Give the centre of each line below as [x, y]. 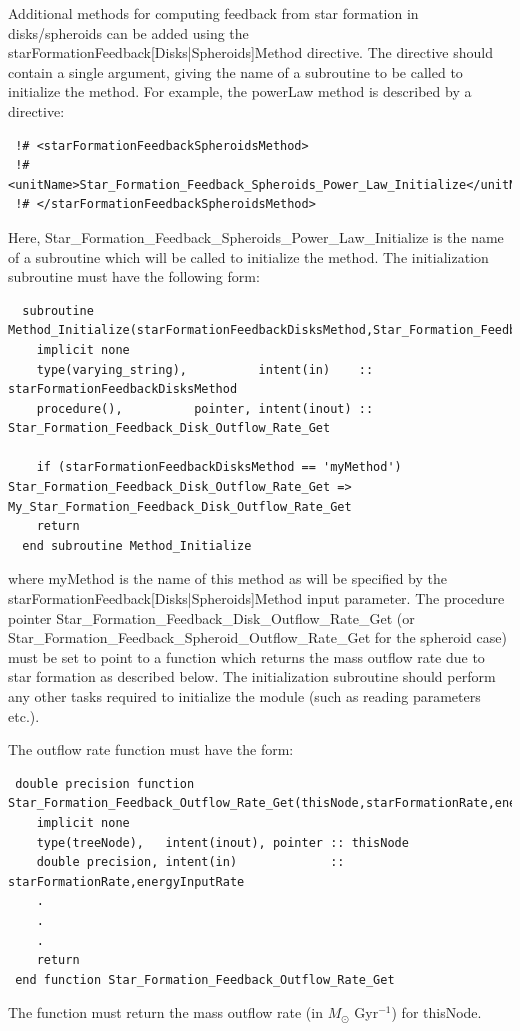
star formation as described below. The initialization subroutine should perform [252, 676]
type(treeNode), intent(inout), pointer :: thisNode [222, 842]
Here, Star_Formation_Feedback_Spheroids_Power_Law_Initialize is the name [256, 236]
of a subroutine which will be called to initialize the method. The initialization [248, 256]
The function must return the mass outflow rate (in [165, 1012]
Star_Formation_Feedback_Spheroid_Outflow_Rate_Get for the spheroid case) [257, 637]
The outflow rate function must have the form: [151, 749]
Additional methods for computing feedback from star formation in [213, 13]
